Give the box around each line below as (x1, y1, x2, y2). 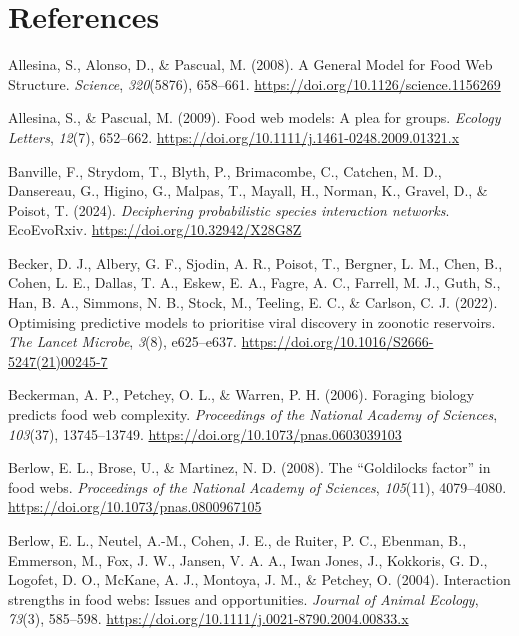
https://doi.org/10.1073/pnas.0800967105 (8, 496, 262, 517)
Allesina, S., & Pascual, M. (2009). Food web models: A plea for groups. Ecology (8, 107, 501, 128)
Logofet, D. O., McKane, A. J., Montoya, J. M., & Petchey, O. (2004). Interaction (8, 569, 511, 590)
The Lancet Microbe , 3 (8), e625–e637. (8, 331, 237, 352)
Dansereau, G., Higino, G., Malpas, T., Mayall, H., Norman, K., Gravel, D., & (8, 180, 488, 201)
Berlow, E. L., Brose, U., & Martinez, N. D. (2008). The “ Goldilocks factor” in (8, 457, 491, 478)
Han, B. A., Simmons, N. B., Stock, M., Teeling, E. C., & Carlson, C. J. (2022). (8, 292, 498, 313)
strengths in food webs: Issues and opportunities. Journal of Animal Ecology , (8, 588, 479, 609)
